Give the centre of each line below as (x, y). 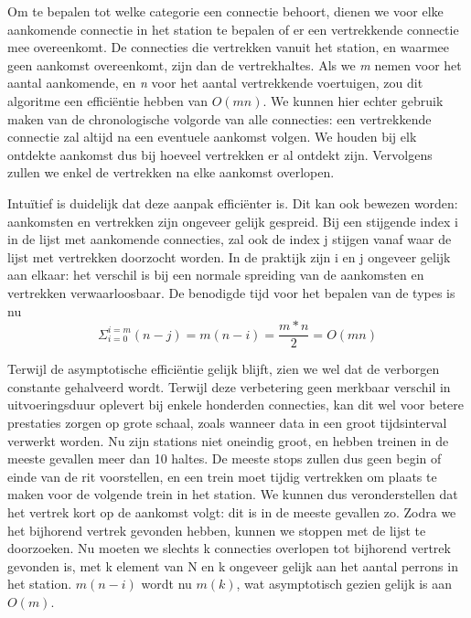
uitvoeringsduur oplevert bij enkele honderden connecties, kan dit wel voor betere (235, 405)
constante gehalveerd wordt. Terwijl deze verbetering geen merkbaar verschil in (229, 386)
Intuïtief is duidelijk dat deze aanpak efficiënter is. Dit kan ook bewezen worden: (233, 202)
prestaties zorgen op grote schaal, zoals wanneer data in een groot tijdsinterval (227, 422)
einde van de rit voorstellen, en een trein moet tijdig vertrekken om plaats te (222, 476)
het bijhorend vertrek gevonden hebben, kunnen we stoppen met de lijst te (217, 530)
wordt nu (166, 584)
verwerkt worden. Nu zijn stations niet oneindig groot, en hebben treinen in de (228, 440)
